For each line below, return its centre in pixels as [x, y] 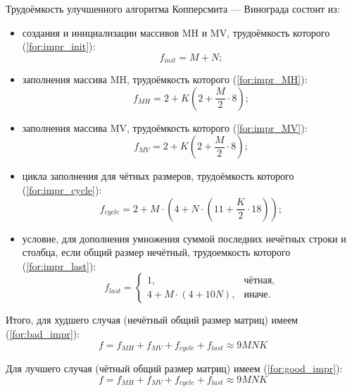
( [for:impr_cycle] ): [62, 190]
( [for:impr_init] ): [59, 46]
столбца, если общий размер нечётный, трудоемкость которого [156, 252]
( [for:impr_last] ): [59, 265]
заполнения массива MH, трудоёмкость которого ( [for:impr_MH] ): [165, 79]
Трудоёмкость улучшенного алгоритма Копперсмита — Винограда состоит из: [173, 8]
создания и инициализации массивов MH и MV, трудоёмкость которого [176, 32]
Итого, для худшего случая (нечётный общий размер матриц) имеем [152, 320]
